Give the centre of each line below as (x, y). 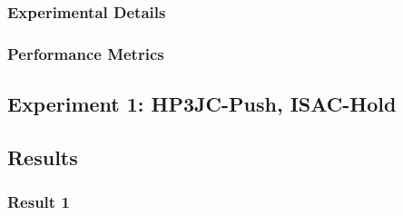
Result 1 (39, 202)
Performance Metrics (86, 53)
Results (43, 157)
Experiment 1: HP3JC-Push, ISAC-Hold (202, 104)
